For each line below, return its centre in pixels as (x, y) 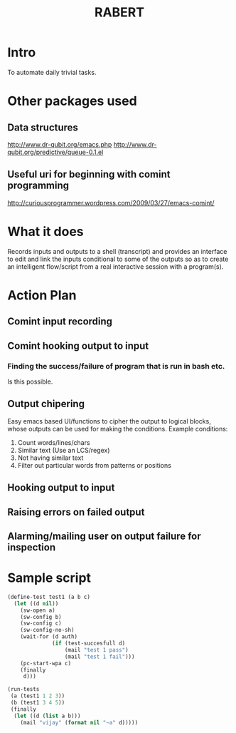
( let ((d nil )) (36, 603)
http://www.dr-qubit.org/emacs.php (60, 144)
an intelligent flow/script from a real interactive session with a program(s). (116, 266)
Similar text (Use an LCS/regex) (64, 450)
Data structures (43, 127)
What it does (45, 231)
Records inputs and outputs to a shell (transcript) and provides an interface (117, 251)
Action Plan (42, 295)
